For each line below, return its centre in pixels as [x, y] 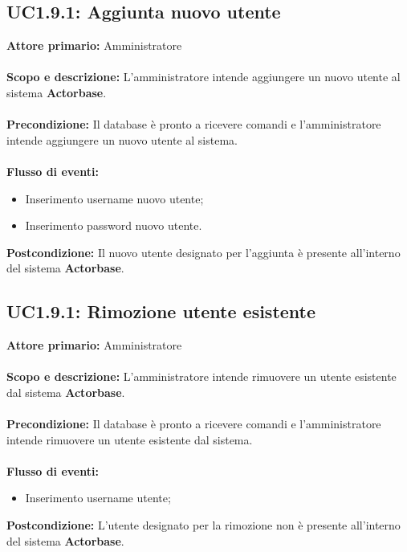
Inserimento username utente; [98, 498]
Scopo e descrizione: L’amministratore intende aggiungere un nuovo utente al [203, 77]
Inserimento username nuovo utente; [114, 198]
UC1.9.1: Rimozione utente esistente [161, 311]
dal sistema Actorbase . [66, 392]
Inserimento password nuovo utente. [114, 225]
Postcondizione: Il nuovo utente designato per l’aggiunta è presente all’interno [203, 252]
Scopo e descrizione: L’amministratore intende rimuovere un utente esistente [201, 376]
